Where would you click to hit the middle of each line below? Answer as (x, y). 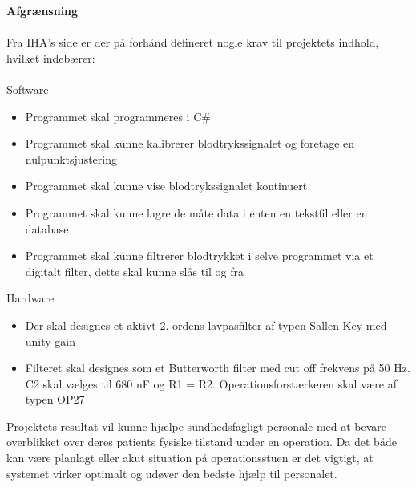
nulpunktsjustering (71, 158)
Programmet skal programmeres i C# (118, 116)
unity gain (50, 341)
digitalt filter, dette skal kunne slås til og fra (134, 271)
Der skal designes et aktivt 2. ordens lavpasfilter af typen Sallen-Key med (206, 325)
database (47, 228)
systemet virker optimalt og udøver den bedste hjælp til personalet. (172, 473)
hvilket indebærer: (51, 57)
